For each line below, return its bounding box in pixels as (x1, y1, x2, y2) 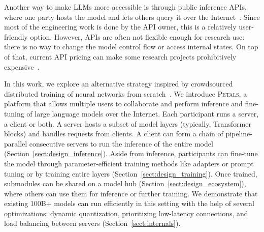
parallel (4, 138, 27, 149)
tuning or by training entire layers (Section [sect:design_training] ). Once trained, (4, 168, 257, 179)
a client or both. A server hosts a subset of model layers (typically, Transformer (4, 118, 251, 129)
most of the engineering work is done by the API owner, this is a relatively (4, 21, 237, 32)
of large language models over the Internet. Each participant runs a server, (26, 108, 259, 119)
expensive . (4, 61, 40, 72)
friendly (4, 31, 28, 42)
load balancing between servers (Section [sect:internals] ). (4, 218, 181, 228)
